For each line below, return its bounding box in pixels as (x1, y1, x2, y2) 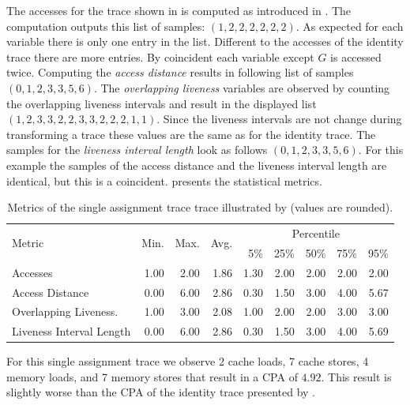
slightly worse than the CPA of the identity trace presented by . (6, 384, 316, 400)
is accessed (330, 48, 382, 65)
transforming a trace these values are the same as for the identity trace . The (6, 126, 376, 142)
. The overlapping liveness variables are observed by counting (93, 79, 390, 96)
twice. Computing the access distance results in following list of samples (6, 64, 354, 81)
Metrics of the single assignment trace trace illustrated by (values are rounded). (7, 199, 393, 216)
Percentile (292, 224, 340, 241)
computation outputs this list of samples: (6, 17, 205, 34)
